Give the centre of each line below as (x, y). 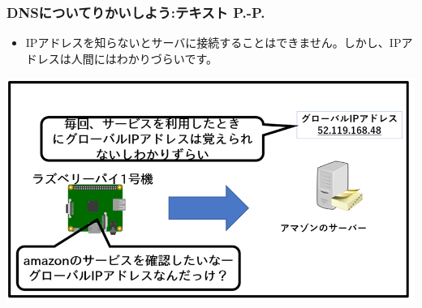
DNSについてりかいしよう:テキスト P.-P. (136, 12)
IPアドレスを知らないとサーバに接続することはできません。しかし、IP (213, 43)
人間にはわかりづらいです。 (144, 58)
